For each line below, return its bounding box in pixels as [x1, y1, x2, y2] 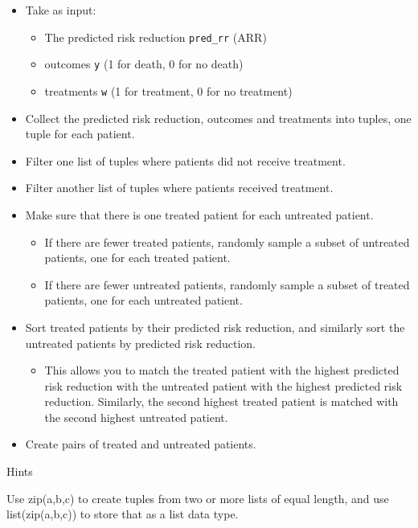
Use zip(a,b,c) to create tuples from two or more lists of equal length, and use [6, 489, 389, 506]
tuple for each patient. [25, 125, 135, 142]
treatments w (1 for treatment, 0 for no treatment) [44, 82, 293, 99]
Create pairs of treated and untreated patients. [25, 436, 256, 452]
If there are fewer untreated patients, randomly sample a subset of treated [44, 276, 410, 293]
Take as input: [25, 2, 96, 18]
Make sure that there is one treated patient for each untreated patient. [25, 206, 374, 223]
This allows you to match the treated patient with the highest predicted [44, 362, 400, 379]
